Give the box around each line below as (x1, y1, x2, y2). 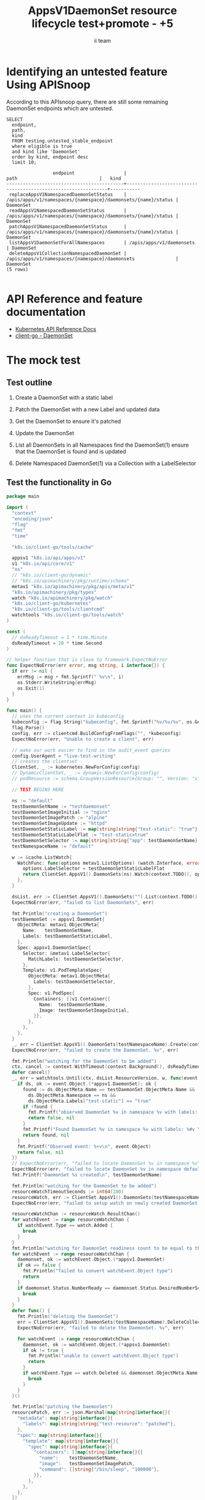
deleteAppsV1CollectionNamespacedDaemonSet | (9, 250, 127, 256)
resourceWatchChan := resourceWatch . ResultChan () (12, 1211, 140, 1217)
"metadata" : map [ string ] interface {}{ (17, 1415, 113, 1422)
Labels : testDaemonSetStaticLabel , (22, 933, 113, 939)
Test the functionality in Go (6, 477, 112, 488)
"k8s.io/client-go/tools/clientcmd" (12, 606, 105, 613)
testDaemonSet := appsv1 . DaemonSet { (12, 916, 105, 922)
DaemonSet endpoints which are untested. (6, 105, 114, 112)
